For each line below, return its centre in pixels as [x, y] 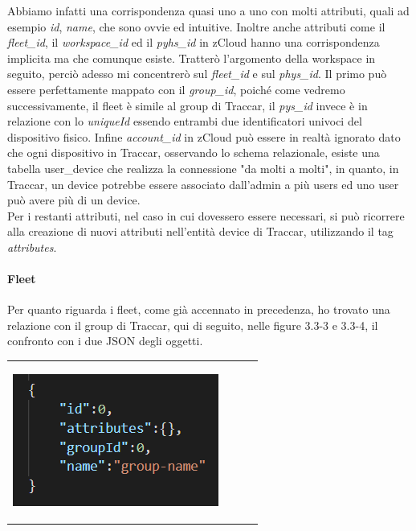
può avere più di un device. [74, 200]
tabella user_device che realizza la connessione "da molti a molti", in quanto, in [203, 168]
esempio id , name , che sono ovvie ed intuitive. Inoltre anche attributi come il [196, 26]
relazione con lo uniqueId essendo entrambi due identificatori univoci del [185, 121]
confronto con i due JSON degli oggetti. [105, 341]
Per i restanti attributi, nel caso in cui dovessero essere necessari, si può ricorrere [206, 215]
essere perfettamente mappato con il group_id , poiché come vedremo [176, 89]
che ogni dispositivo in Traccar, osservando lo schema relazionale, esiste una [194, 152]
